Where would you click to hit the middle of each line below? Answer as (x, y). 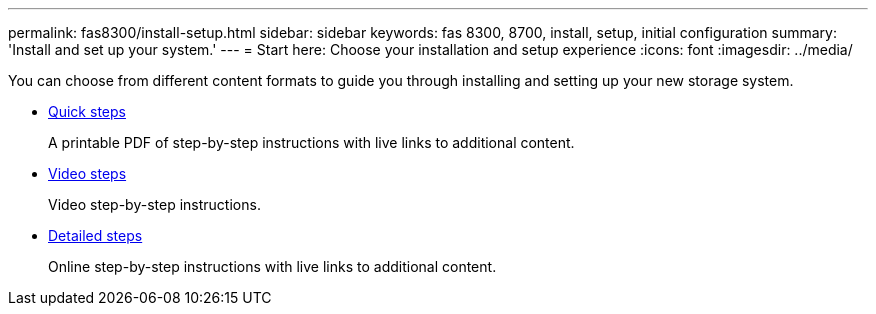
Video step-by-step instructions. (154, 204)
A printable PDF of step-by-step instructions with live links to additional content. (311, 142)
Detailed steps (95, 235)
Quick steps (87, 111)
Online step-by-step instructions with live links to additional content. (272, 266)
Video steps (87, 173)
